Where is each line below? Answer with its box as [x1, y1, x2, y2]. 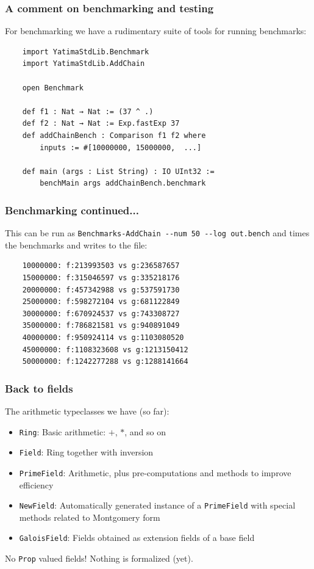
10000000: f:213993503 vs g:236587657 [22, 261, 180, 270]
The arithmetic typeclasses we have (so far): [5, 404, 169, 417]
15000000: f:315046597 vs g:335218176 [22, 274, 180, 282]
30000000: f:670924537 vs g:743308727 [22, 309, 180, 318]
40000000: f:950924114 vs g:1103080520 [22, 333, 184, 342]
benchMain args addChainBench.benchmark [40, 179, 206, 188]
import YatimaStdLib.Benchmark [22, 47, 149, 56]
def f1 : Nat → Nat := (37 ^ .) [22, 107, 154, 116]
